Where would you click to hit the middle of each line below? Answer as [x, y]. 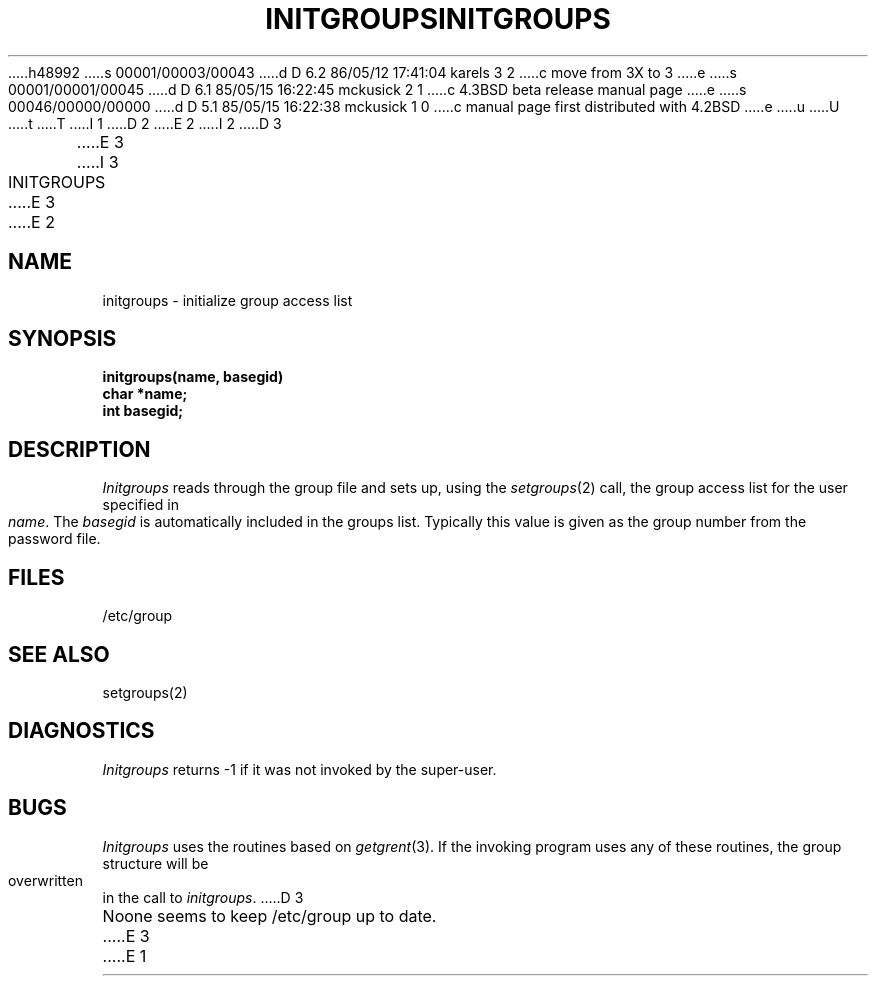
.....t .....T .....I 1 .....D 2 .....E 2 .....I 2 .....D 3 [145, 123]
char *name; [145, 394]
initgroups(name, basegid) [193, 377]
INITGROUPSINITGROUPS [438, 19]
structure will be [155, 863]
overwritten [45, 880]
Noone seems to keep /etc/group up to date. [269, 915]
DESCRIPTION [79, 449]
